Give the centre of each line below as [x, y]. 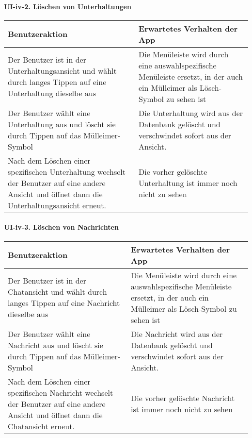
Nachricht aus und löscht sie [55, 345]
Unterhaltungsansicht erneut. [57, 205]
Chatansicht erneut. [41, 426]
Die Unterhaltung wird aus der [191, 113]
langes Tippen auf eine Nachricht [64, 303]
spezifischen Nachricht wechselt [61, 392]
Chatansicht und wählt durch [57, 292]
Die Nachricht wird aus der [177, 334]
